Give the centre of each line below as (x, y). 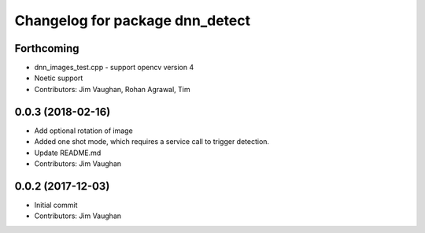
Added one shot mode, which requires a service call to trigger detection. (152, 142)
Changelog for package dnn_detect (133, 20)
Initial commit (56, 205)
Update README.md (68, 153)
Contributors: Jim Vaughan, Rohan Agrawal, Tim (112, 89)
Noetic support (59, 78)
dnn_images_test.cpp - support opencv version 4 (114, 68)
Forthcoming (47, 48)
